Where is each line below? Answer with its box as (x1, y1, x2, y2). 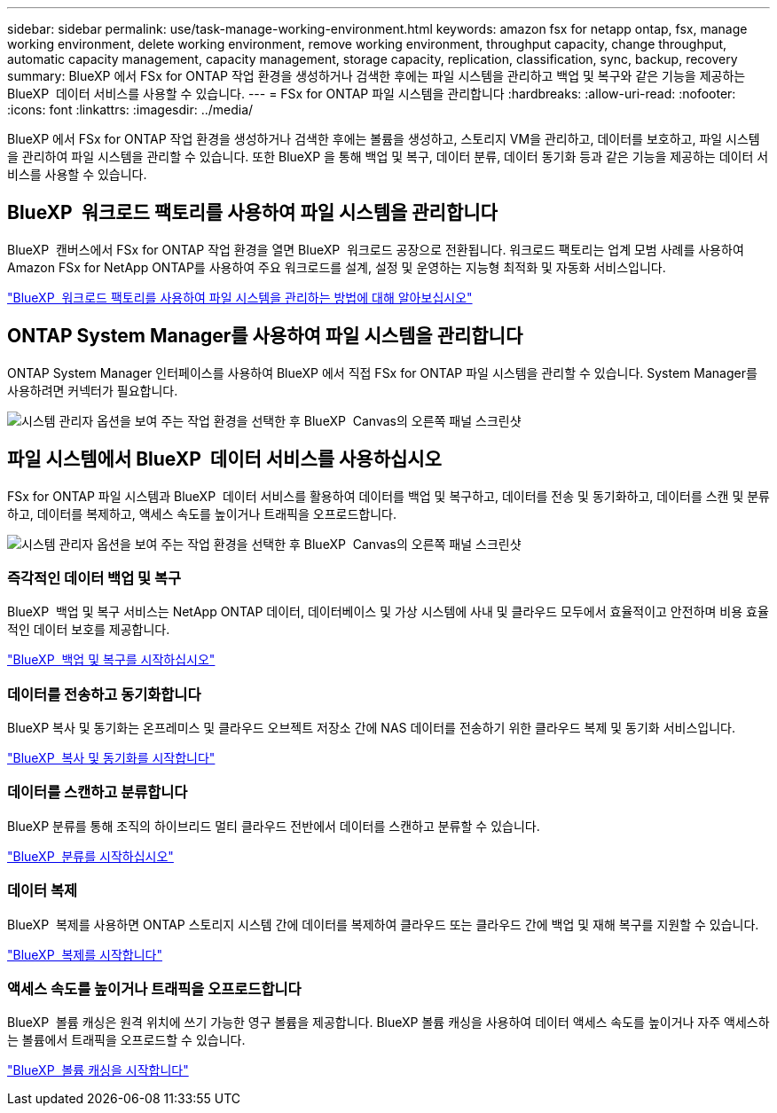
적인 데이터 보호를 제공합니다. (7, 622, 170, 638)
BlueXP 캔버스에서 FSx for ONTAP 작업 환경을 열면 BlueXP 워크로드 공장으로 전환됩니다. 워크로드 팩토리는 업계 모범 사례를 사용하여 (7, 241, 744, 257)
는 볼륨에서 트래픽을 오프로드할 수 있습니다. (7, 1032, 246, 1048)
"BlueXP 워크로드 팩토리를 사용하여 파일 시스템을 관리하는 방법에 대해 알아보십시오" (7, 289, 473, 305)
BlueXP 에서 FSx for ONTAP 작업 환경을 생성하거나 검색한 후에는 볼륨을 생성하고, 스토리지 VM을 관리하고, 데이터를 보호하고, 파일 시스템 (7, 131, 760, 146)
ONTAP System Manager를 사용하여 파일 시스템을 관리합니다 (7, 325, 523, 348)
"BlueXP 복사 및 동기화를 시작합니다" (7, 750, 216, 766)
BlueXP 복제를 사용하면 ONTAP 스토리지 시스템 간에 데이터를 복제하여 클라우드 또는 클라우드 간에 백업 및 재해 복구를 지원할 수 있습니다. (7, 916, 759, 932)
